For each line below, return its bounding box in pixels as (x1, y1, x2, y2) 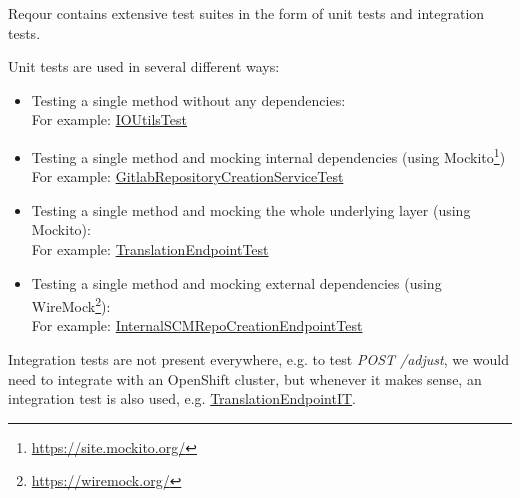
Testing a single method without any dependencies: (31, 89, 346, 110)
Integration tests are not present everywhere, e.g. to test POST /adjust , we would (8, 349, 510, 370)
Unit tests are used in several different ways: (8, 56, 280, 77)
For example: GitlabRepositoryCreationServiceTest (31, 166, 344, 187)
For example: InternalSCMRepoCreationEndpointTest (31, 315, 363, 336)
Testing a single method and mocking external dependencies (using (31, 272, 442, 293)
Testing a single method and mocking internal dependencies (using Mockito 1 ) (31, 143, 506, 167)
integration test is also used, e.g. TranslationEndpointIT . (8, 388, 356, 409)
